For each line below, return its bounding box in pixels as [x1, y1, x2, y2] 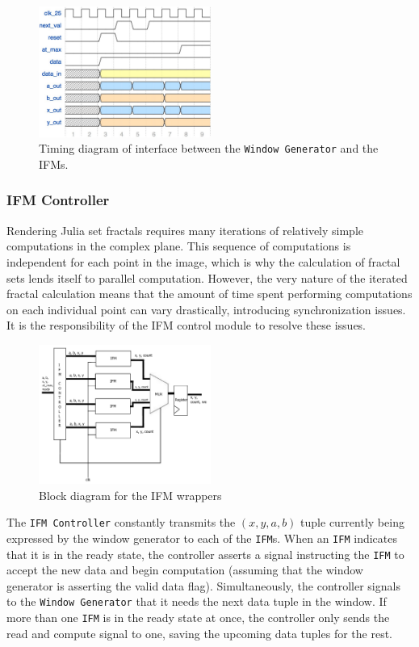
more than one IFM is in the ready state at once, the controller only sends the [6, 609, 390, 626]
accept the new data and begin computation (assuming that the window [6, 561, 363, 578]
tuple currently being [300, 514, 404, 531]
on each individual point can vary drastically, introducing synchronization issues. [6, 300, 406, 317]
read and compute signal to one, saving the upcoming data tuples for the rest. [6, 624, 392, 641]
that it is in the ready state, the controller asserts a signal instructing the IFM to [6, 545, 404, 562]
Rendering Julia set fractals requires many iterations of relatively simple [6, 221, 364, 238]
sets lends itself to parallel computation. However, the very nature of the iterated [6, 269, 408, 286]
